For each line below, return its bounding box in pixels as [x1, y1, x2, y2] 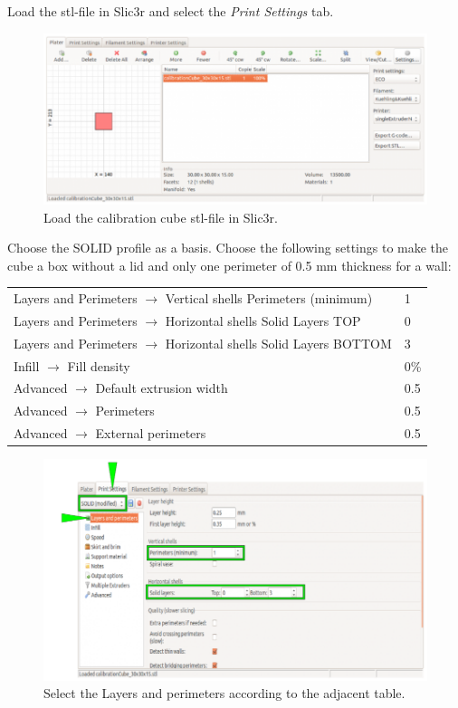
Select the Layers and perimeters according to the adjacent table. [43, 684, 406, 703]
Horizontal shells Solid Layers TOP [165, 311, 361, 330]
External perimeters [95, 424, 206, 443]
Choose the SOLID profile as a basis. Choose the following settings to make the [7, 238, 449, 257]
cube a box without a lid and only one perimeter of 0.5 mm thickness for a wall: [7, 255, 452, 274]
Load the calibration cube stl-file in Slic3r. [43, 207, 278, 226]
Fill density [67, 356, 130, 375]
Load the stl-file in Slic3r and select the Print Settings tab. [7, 2, 334, 20]
